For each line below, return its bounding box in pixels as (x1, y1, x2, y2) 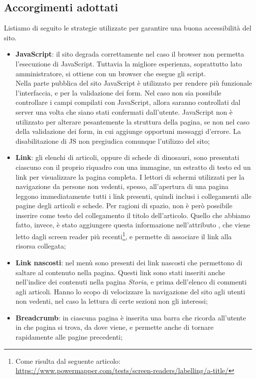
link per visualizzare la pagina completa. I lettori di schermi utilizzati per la (15, 171, 245, 182)
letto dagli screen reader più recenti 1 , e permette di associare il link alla (15, 230, 232, 241)
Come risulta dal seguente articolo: (15, 355, 121, 366)
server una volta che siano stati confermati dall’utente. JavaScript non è (15, 106, 233, 117)
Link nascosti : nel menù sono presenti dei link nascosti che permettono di (15, 257, 243, 267)
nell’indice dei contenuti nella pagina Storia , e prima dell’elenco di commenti (15, 277, 247, 287)
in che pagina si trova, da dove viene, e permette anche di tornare (15, 322, 214, 332)
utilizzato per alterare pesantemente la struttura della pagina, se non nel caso (15, 116, 250, 126)
